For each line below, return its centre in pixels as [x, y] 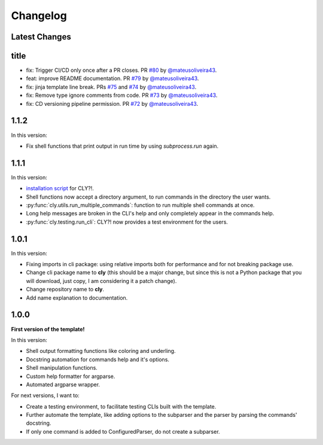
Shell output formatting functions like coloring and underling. [101, 351]
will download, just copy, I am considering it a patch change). [101, 281]
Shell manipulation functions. [62, 368]
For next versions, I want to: [45, 395]
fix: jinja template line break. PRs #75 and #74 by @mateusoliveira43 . [111, 87]
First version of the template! [48, 329]
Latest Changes [41, 37]
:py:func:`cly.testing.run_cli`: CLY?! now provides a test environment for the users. [127, 222]
